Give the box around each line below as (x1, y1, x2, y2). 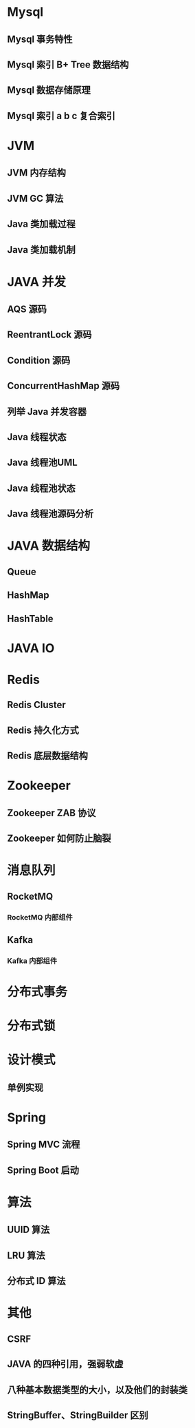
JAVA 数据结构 (7, 538, 91, 554)
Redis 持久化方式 (7, 724, 79, 736)
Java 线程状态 (7, 431, 67, 443)
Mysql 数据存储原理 (7, 84, 91, 96)
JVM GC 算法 (7, 192, 64, 204)
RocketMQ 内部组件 (7, 912, 73, 922)
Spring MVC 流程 (7, 1139, 80, 1150)
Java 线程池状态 (7, 482, 76, 494)
